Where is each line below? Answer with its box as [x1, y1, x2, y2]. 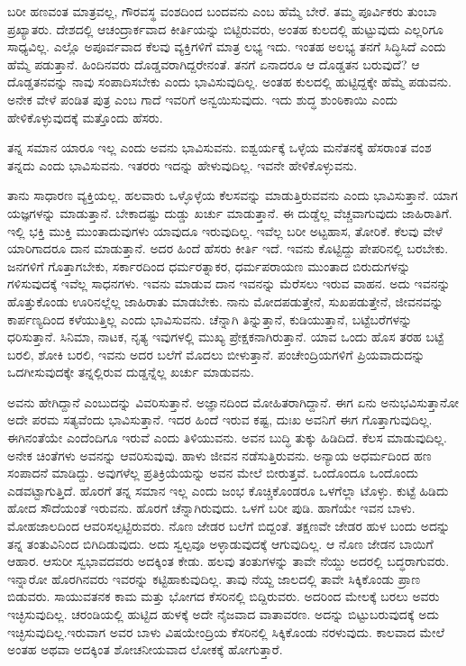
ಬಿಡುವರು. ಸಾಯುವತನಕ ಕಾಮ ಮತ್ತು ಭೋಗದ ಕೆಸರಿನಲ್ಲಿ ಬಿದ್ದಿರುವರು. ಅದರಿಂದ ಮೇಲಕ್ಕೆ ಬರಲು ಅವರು [7, 587, 440, 606]
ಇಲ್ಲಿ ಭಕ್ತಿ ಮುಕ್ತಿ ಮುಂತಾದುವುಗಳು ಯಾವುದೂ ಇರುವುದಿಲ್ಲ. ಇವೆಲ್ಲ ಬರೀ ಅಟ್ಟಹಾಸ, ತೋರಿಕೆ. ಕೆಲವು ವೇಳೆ [7, 221, 443, 240]
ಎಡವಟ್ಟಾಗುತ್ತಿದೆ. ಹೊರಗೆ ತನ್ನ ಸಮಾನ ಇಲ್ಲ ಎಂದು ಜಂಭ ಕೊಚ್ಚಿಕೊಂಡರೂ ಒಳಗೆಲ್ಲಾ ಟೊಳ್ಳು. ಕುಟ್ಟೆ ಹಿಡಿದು [7, 480, 449, 499]
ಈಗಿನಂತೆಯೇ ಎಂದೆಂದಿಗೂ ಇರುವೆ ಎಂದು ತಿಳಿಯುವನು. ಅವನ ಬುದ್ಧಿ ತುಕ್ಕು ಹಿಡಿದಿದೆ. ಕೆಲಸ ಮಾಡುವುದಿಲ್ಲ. [7, 428, 447, 447]
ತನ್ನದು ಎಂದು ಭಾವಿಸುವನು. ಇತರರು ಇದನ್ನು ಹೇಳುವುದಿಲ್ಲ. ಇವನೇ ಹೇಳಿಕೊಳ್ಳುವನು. [7, 155, 358, 174]
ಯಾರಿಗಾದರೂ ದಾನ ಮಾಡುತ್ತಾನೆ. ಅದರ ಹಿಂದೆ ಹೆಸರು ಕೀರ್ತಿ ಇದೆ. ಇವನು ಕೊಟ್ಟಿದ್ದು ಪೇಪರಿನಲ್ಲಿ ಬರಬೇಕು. [7, 239, 449, 258]
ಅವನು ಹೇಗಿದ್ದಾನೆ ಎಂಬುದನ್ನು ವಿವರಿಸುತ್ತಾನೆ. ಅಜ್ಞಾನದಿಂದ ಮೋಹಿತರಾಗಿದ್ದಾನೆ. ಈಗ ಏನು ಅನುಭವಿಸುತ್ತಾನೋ [7, 392, 460, 411]
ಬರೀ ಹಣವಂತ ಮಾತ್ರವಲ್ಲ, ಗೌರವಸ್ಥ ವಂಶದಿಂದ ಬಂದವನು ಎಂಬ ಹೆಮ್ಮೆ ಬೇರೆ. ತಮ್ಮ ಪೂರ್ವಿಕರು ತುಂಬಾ [7, 2, 437, 20]
